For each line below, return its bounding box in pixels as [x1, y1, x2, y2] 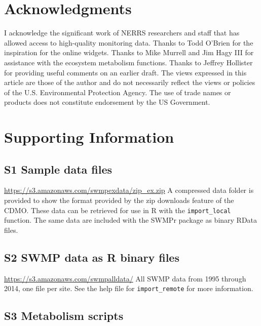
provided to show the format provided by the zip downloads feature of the [4, 195, 234, 206]
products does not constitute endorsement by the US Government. [4, 97, 210, 107]
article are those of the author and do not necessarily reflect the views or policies [4, 77, 255, 88]
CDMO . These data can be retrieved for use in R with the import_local [4, 205, 231, 215]
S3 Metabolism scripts [4, 308, 124, 323]
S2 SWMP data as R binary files [4, 249, 179, 265]
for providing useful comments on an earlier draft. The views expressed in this [4, 67, 247, 77]
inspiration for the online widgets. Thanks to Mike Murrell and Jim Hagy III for [4, 47, 254, 58]
